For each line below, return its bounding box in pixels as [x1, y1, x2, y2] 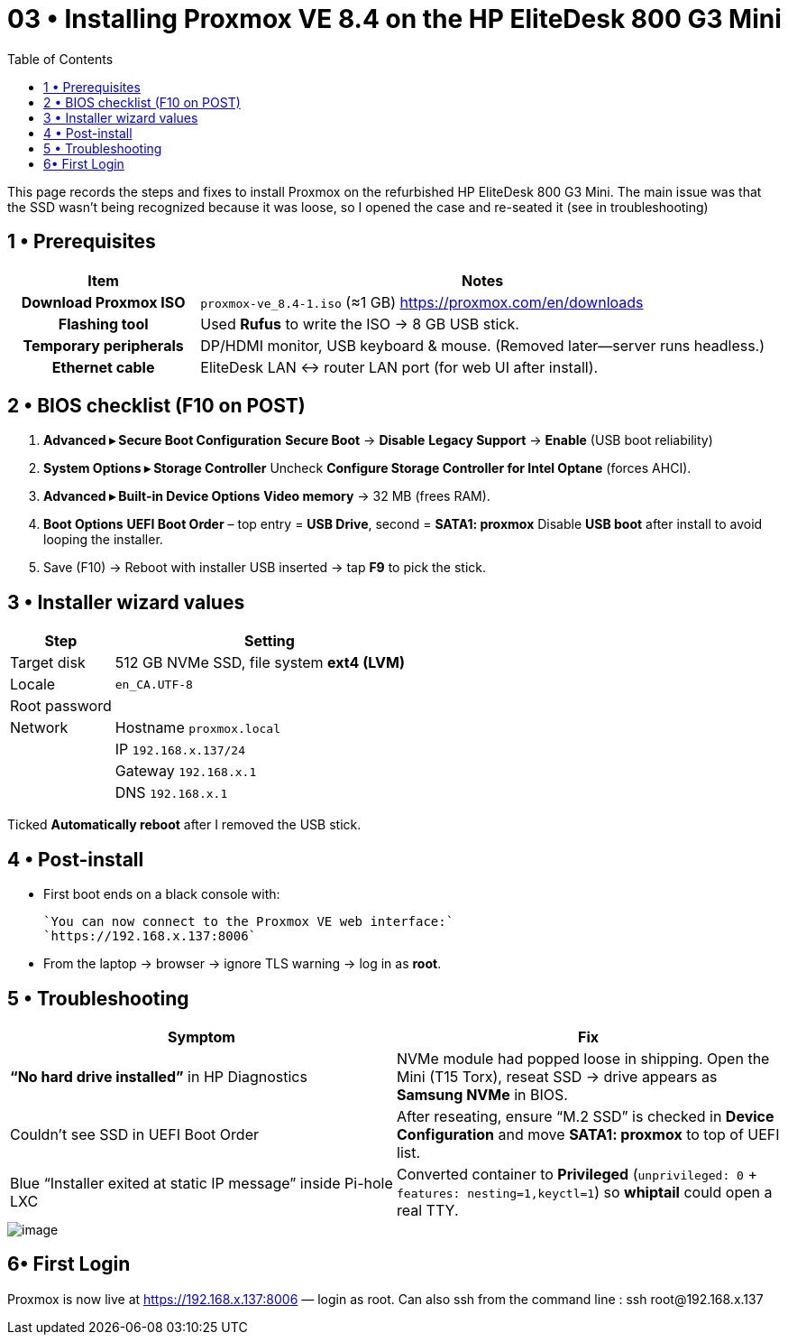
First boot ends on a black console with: [43, 886, 280, 902]
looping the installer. [43, 532, 163, 548]
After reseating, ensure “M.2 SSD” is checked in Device [397, 1106, 774, 1125]
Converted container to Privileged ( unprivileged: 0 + [397, 1164, 757, 1183]
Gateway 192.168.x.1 [115, 762, 257, 781]
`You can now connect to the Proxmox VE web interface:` [43, 914, 454, 930]
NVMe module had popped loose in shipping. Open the [397, 1049, 770, 1068]
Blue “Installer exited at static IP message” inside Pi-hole [10, 1173, 393, 1192]
